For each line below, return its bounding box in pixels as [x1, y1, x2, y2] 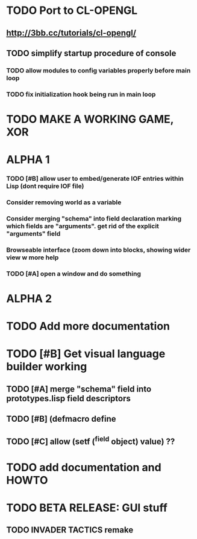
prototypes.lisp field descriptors [6, 393, 131, 404]
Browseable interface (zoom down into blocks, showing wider [6, 245, 191, 254]
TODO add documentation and [6, 460, 161, 474]
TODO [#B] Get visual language [6, 347, 166, 361]
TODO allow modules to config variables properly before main [6, 66, 191, 74]
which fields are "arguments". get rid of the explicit [6, 222, 160, 230]
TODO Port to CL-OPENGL [6, 4, 138, 18]
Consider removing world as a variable [6, 198, 122, 207]
